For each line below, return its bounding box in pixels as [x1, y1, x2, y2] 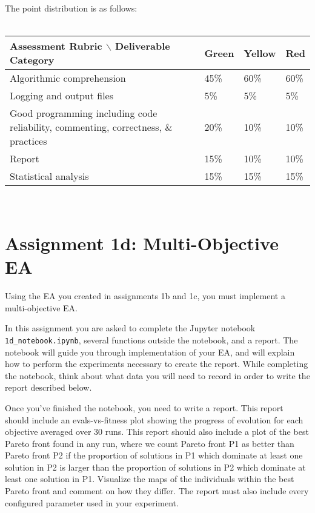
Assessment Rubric [10, 39, 102, 53]
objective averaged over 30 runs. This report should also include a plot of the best [5, 425, 309, 438]
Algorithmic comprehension [10, 71, 126, 85]
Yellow [244, 45, 276, 60]
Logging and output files [10, 88, 114, 103]
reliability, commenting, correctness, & [10, 120, 173, 134]
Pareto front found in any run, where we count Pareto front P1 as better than [5, 437, 294, 449]
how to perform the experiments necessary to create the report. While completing [5, 357, 308, 370]
